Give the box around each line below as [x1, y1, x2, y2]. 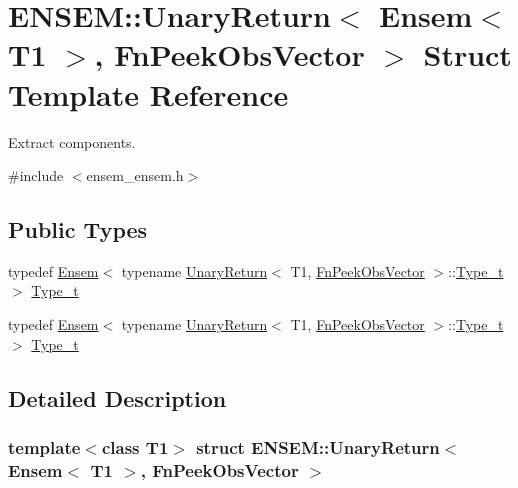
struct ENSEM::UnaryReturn [196, 434, 440, 459]
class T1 [101, 434, 169, 459]
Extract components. [8, 131, 136, 152]
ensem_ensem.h [86, 165, 184, 186]
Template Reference [8, 73, 289, 114]
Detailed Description [8, 382, 227, 413]
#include [8, 165, 64, 186]
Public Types [8, 214, 148, 245]
